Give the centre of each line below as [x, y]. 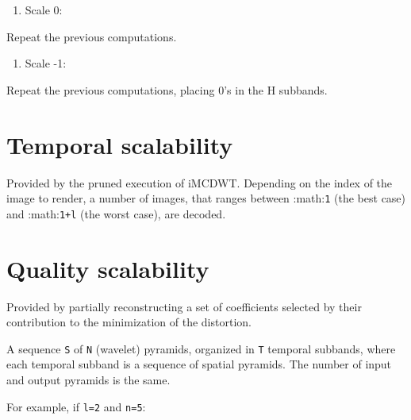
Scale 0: [44, 10]
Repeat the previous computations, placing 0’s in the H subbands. [167, 89]
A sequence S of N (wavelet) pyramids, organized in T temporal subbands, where [201, 348]
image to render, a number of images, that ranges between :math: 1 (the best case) [206, 198]
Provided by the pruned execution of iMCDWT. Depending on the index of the [200, 182]
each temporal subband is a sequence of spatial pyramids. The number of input [199, 364]
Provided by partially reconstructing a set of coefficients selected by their [184, 306]
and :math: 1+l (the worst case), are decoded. [116, 213]
